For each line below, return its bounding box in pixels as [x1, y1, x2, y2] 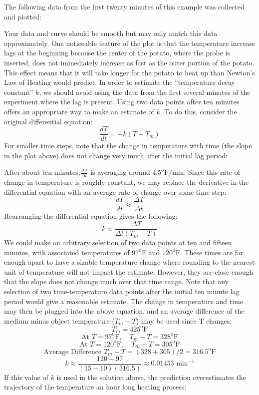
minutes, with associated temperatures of [4, 247, 130, 257]
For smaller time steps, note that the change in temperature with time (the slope [4, 140, 252, 151]
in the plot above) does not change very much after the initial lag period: [4, 150, 228, 160]
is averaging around [90, 167, 150, 177]
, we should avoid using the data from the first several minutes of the [39, 86, 251, 97]
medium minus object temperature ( [4, 315, 115, 326]
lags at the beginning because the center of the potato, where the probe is [4, 47, 230, 58]
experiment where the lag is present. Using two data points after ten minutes [4, 96, 240, 107]
